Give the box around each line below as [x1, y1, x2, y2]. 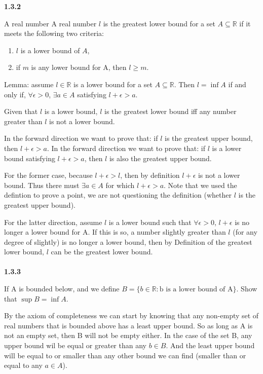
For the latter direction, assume [4, 216, 102, 227]
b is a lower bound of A [159, 286, 233, 293]
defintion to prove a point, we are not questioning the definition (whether [4, 190, 232, 200]
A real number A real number [4, 18, 97, 28]
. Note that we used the [164, 179, 237, 190]
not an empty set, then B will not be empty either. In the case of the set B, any [4, 330, 252, 341]
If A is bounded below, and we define [4, 283, 120, 294]
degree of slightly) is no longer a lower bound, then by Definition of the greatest [4, 236, 252, 247]
